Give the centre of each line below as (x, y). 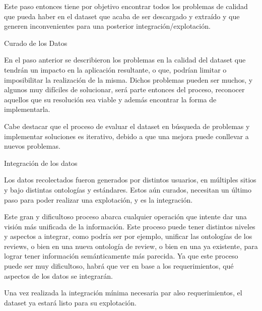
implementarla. (27, 109)
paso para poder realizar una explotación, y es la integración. (99, 199)
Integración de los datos (41, 163)
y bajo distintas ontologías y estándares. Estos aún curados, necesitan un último (128, 189)
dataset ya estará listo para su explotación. (70, 302)
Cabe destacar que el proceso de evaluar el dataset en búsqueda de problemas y (127, 126)
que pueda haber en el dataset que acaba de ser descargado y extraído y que (122, 16)
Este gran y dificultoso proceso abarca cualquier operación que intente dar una (125, 216)
